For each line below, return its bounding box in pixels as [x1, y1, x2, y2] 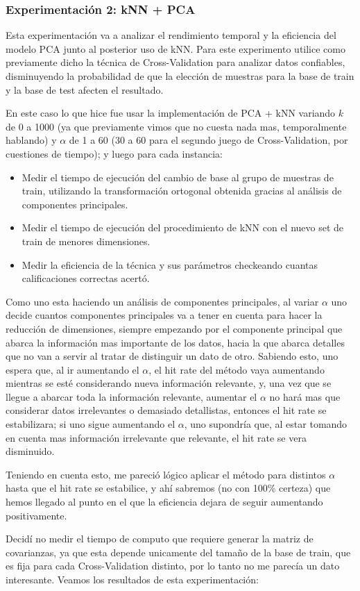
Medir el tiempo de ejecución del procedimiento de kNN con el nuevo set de [22, 220, 344, 235]
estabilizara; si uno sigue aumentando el [6, 417, 175, 431]
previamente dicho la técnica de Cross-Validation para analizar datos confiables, [6, 55, 345, 69]
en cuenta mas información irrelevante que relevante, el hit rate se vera [6, 430, 307, 444]
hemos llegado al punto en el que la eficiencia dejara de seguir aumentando [6, 494, 323, 509]
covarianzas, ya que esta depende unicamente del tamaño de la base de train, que [6, 544, 351, 559]
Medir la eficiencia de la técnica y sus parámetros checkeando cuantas [22, 257, 318, 272]
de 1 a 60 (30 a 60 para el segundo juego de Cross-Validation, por [69, 133, 348, 147]
